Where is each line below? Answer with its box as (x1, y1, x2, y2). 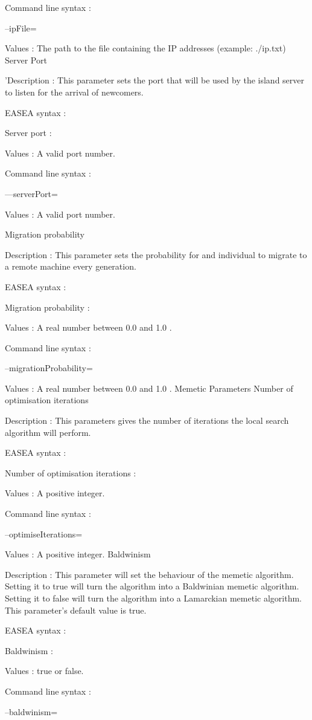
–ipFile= (5, 21, 37, 34)
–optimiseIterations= (5, 527, 83, 540)
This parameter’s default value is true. (5, 603, 147, 616)
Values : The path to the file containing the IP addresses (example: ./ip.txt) (5, 42, 286, 54)
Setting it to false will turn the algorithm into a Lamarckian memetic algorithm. (5, 592, 302, 604)
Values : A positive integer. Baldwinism (5, 548, 151, 560)
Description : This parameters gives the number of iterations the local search (5, 414, 289, 427)
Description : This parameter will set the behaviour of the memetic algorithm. (5, 568, 294, 580)
